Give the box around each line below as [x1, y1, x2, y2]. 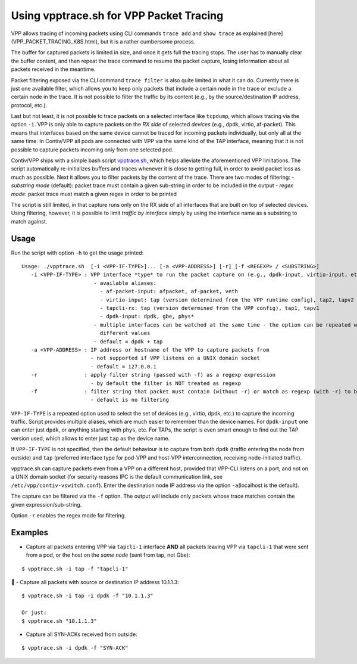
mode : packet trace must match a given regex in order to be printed [11, 190, 177, 197]
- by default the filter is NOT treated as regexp [90, 380, 242, 387]
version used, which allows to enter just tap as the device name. [11, 435, 170, 442]
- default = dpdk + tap [93, 338, 163, 345]
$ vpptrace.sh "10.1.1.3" [21, 618, 98, 624]
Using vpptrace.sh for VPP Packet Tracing [11, 9, 224, 22]
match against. [11, 218, 48, 225]
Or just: [21, 609, 47, 616]
